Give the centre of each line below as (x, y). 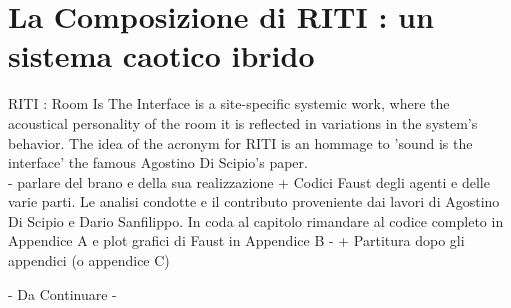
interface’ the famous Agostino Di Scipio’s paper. (158, 162)
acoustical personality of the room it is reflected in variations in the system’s (243, 122)
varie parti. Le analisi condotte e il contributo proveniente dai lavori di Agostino (254, 201)
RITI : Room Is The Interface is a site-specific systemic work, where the (229, 103)
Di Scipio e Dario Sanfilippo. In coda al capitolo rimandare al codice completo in (256, 220)
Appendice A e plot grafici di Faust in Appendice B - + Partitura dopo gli (236, 240)
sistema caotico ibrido (161, 55)
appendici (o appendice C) (89, 260)
